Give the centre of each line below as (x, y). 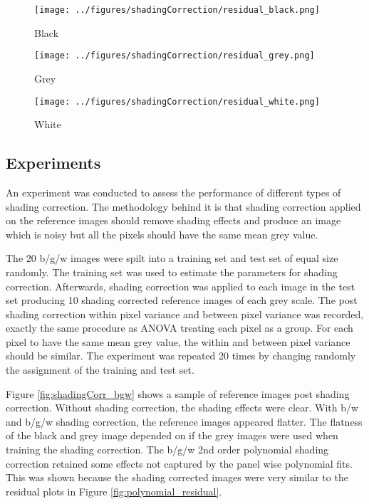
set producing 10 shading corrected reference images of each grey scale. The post (182, 300)
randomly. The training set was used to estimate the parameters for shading (172, 272)
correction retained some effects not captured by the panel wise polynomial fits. (179, 463)
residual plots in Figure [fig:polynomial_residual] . (114, 491)
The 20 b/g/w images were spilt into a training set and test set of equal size (172, 258)
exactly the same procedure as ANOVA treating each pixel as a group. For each (180, 328)
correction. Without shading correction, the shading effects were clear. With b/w (182, 408)
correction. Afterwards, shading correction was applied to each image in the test (181, 286)
